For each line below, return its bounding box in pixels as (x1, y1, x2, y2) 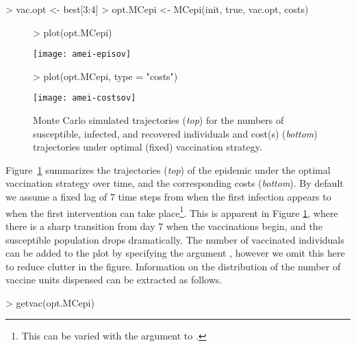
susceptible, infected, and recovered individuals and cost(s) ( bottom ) (33, 126, 318, 140)
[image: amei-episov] (33, 49, 131, 60)
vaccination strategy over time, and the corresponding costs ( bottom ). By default (5, 176, 344, 190)
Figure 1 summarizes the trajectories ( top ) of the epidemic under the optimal (5, 162, 331, 177)
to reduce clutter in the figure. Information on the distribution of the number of (5, 259, 341, 273)
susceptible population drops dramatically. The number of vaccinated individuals (5, 232, 344, 246)
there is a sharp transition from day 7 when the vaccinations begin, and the (5, 218, 322, 233)
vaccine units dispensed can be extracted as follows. (5, 272, 222, 287)
